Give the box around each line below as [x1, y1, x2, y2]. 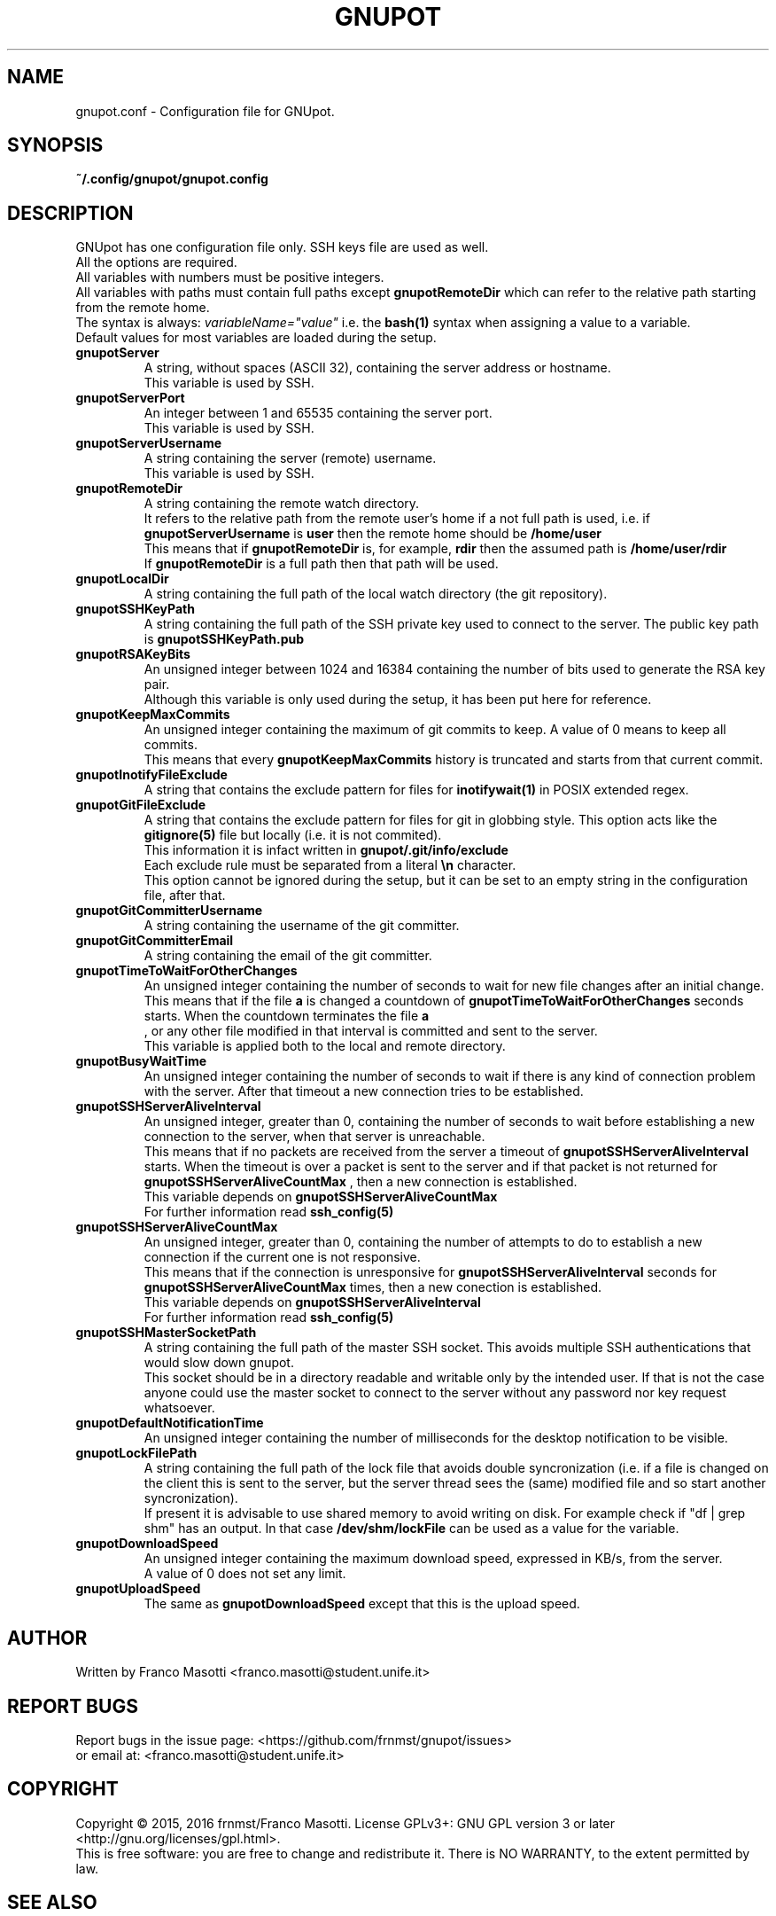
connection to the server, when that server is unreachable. [144, 1129, 485, 1145]
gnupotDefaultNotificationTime [75, 1415, 264, 1431]
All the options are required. [75, 254, 237, 270]
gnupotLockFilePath [75, 1445, 198, 1461]
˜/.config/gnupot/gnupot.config [75, 171, 268, 187]
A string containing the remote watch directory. [144, 496, 420, 512]
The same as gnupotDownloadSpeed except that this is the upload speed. [144, 1596, 580, 1612]
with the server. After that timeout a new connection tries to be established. [144, 1083, 584, 1099]
